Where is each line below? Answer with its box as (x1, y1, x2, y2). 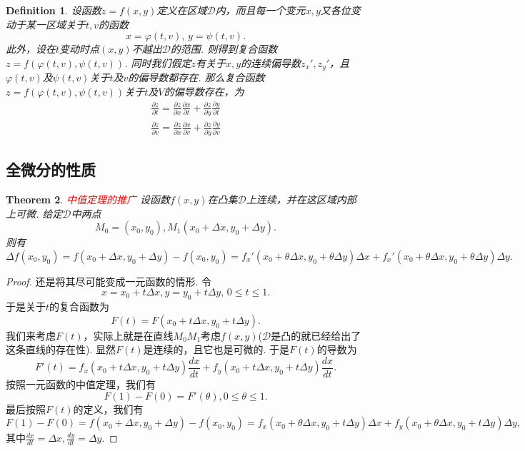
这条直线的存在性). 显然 (6, 342, 116, 357)
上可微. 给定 (6, 206, 63, 221)
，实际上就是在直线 (83, 328, 174, 343)
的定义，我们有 (73, 401, 144, 416)
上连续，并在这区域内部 (246, 191, 356, 206)
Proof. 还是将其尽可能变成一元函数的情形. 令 (6, 273, 212, 288)
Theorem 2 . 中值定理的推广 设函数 (6, 191, 170, 206)
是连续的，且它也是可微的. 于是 (143, 342, 290, 357)
